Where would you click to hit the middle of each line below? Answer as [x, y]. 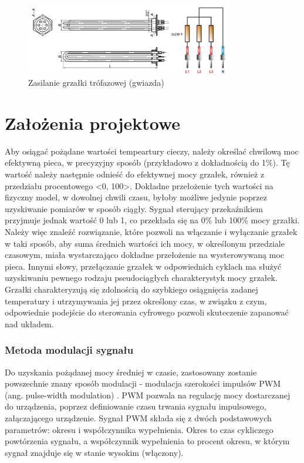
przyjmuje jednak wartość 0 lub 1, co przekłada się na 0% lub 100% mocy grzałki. [152, 220]
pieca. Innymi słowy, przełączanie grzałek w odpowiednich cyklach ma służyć [143, 266]
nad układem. [29, 323]
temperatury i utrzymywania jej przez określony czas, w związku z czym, [136, 301]
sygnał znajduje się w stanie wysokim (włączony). [94, 452]
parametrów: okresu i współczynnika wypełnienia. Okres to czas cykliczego [139, 429]
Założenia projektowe [93, 123]
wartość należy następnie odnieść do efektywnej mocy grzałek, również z [135, 174]
